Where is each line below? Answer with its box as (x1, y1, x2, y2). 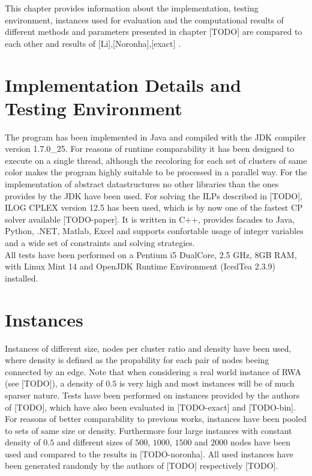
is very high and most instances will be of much (119, 377, 295, 390)
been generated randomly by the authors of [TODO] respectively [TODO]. (5, 459, 278, 472)
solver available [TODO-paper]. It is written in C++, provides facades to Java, (5, 212, 295, 225)
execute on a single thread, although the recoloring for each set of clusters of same (5, 154, 307, 166)
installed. (5, 271, 38, 284)
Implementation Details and (5, 72, 241, 97)
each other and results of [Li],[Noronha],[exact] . (5, 37, 181, 49)
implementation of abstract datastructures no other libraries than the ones (5, 178, 279, 190)
